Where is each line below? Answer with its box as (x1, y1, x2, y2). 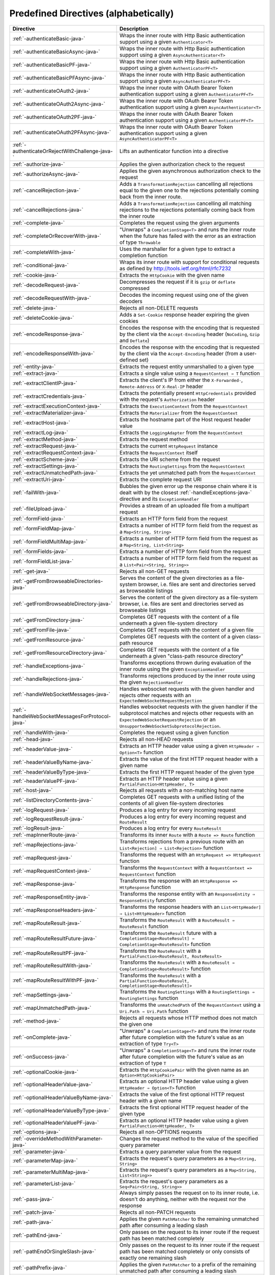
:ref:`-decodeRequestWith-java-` (12, 294, 91, 301)
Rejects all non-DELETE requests (119, 304, 199, 311)
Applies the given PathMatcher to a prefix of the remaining (119, 1261, 257, 1268)
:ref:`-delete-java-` (12, 304, 58, 311)
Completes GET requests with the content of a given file (119, 626, 254, 633)
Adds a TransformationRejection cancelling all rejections (119, 180, 253, 187)
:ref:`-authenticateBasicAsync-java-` (12, 48, 100, 55)
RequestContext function (119, 870, 176, 877)
